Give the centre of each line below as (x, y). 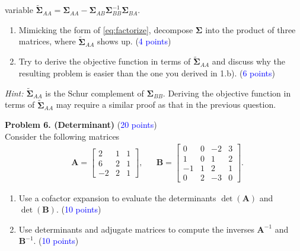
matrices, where (47, 41)
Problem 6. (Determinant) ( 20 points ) (81, 125)
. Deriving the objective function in (227, 93)
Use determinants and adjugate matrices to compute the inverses (136, 229)
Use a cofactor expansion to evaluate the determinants (117, 197)
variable (19, 10)
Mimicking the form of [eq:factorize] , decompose (106, 29)
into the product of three (250, 29)
